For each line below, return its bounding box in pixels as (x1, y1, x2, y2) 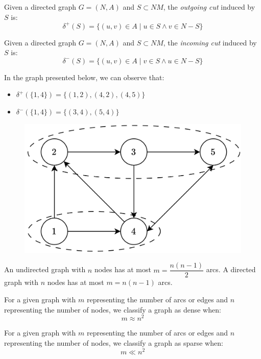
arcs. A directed (206, 264, 256, 275)
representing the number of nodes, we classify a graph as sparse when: (4, 337, 223, 348)
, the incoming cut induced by (163, 37, 257, 47)
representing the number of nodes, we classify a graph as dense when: (4, 304, 221, 315)
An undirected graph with (4, 264, 86, 275)
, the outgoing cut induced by (163, 2, 255, 12)
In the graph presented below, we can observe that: (4, 71, 164, 82)
